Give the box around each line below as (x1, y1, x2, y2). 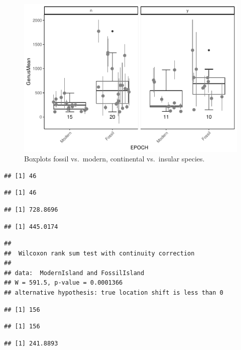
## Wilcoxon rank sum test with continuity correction (4, 249, 195, 257)
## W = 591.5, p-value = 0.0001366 (4, 279, 123, 287)
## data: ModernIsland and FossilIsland (4, 269, 145, 277)
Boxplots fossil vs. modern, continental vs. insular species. (24, 153, 205, 164)
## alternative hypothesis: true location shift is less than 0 (4, 289, 223, 297)
